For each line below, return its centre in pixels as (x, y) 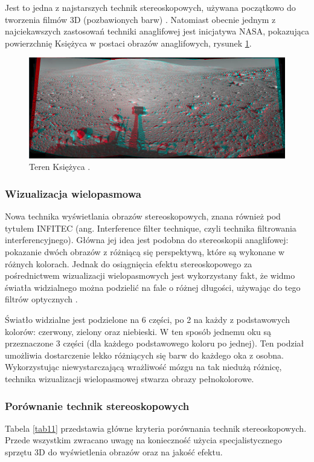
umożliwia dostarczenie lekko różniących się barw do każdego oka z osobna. (144, 355)
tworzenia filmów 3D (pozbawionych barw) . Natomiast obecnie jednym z (140, 19)
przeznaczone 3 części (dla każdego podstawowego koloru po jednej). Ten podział (155, 343)
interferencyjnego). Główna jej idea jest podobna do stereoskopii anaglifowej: (147, 240)
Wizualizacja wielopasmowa (73, 194)
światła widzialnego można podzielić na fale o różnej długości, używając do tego (153, 287)
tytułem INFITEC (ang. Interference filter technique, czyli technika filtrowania (151, 228)
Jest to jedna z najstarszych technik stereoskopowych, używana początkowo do (150, 7)
